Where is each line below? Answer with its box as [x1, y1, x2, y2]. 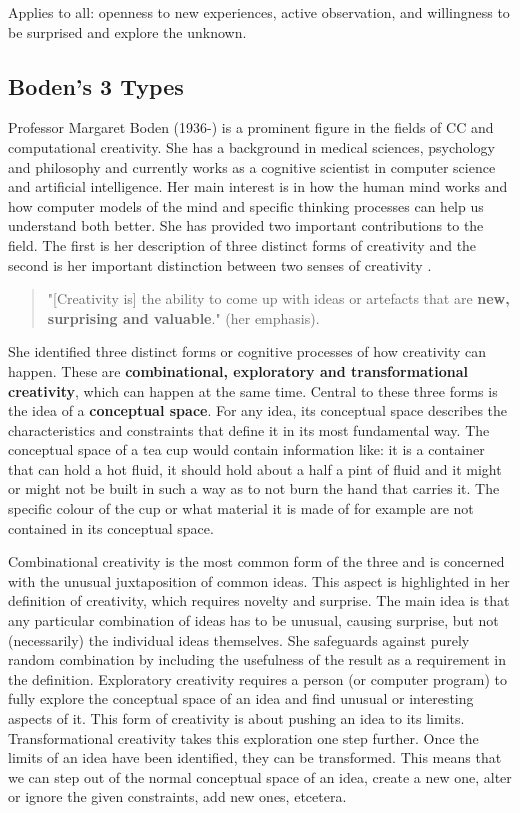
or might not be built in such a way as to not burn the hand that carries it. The [8, 478, 500, 499]
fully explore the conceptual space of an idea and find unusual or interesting [8, 688, 474, 709]
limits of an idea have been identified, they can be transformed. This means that [8, 747, 502, 768]
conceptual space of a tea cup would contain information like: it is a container [8, 439, 485, 460]
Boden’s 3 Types [8, 70, 184, 101]
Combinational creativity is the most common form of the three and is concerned [8, 551, 505, 572]
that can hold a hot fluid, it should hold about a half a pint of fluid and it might [8, 458, 502, 479]
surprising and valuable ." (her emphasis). [47, 307, 320, 328]
